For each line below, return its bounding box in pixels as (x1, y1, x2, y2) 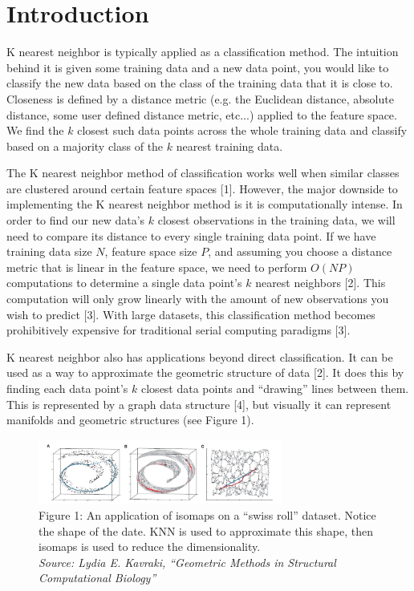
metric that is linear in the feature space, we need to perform (6, 258, 307, 275)
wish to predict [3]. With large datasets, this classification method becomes (6, 306, 375, 322)
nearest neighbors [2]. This (255, 274, 386, 291)
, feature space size (104, 243, 197, 260)
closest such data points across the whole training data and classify (77, 122, 408, 139)
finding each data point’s (6, 380, 128, 396)
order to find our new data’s (6, 212, 145, 229)
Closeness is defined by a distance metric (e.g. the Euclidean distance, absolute (6, 90, 394, 107)
